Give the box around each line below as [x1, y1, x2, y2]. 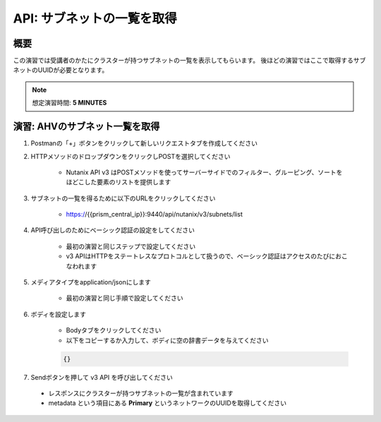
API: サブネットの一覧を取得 [13, 11, 177, 26]
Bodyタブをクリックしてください [66, 326, 162, 334]
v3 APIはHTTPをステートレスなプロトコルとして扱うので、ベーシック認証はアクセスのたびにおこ [66, 252, 349, 260]
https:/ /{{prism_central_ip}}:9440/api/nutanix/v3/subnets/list [66, 210, 243, 219]
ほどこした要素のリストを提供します [66, 178, 171, 186]
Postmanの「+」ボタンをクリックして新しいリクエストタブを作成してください [30, 139, 258, 147]
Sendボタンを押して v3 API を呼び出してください [30, 373, 173, 381]
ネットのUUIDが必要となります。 [13, 66, 109, 74]
